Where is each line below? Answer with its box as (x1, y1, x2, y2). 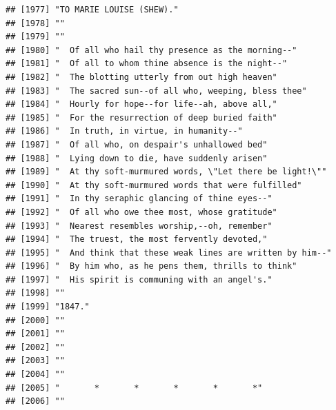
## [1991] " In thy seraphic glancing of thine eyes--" (6, 194, 273, 204)
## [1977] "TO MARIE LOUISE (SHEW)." (6, 5, 179, 14)
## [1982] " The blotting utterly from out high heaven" (6, 72, 277, 82)
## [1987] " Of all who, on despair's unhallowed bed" (6, 139, 268, 150)
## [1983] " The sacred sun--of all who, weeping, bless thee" (6, 85, 307, 96)
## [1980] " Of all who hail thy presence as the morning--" (6, 45, 297, 55)
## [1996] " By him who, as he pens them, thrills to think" (6, 261, 297, 271)
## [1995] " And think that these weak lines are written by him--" (6, 247, 332, 258)
